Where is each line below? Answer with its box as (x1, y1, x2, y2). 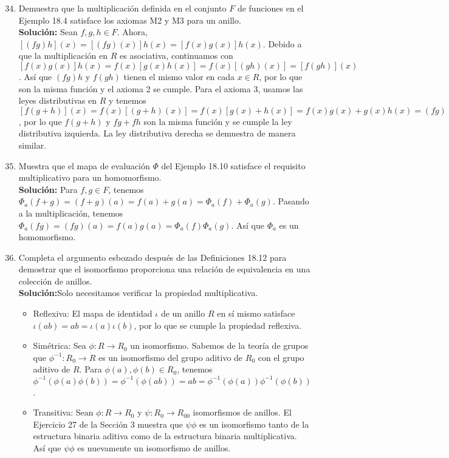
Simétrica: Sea (33, 339, 86, 352)
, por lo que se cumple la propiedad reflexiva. (134, 318, 302, 331)
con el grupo (258, 351, 304, 363)
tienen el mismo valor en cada (123, 70, 235, 83)
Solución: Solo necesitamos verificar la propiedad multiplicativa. (18, 286, 258, 299)
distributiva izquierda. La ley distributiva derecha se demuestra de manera (18, 127, 296, 140)
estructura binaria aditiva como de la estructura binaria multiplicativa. (33, 429, 297, 442)
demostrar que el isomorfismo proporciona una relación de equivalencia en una (18, 263, 310, 275)
